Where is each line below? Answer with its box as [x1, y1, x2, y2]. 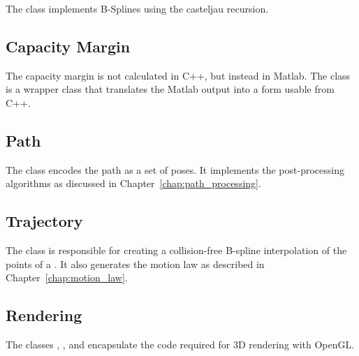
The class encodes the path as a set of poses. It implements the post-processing [6, 162, 344, 177]
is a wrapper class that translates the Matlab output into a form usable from [6, 82, 335, 96]
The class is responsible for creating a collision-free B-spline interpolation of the [6, 243, 347, 258]
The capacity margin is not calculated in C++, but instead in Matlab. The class [6, 68, 351, 82]
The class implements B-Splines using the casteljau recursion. [6, 1, 269, 15]
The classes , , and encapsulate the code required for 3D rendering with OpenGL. [6, 337, 355, 352]
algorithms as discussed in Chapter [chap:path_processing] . [6, 176, 261, 191]
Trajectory [6, 210, 83, 232]
